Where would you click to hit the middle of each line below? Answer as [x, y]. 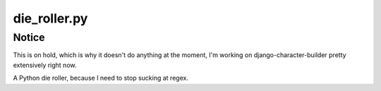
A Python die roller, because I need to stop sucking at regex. [101, 78]
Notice [29, 37]
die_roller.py [50, 18]
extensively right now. [45, 65]
